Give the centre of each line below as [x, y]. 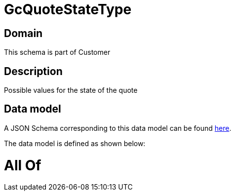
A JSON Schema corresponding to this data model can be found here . [118, 128]
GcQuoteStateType [68, 9]
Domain [23, 33]
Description [33, 71]
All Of [23, 165]
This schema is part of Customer [57, 52]
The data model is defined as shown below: [75, 143]
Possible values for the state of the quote [71, 90]
